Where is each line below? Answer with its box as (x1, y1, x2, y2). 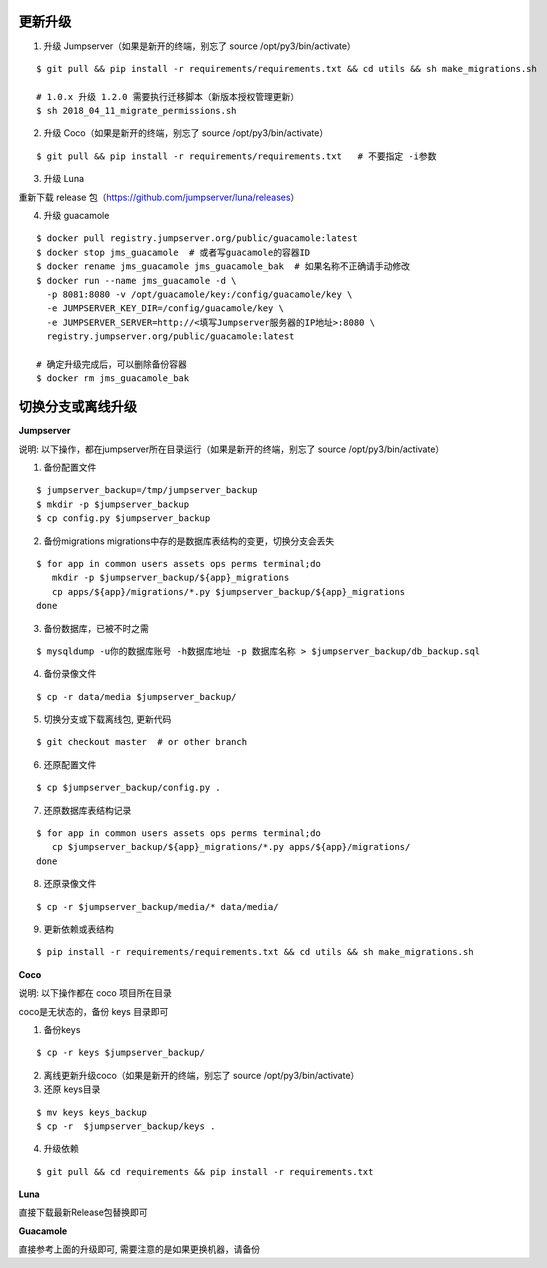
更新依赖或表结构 (43, 923, 114, 935)
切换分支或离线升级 (18, 398, 137, 415)
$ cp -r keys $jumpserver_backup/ (36, 1047, 205, 1059)
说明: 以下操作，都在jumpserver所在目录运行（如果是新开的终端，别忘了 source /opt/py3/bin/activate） (18, 443, 445, 455)
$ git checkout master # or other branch (36, 736, 248, 748)
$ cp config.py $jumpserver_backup (36, 513, 211, 524)
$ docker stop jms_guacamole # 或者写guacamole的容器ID (36, 246, 311, 258)
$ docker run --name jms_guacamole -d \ (36, 275, 237, 286)
